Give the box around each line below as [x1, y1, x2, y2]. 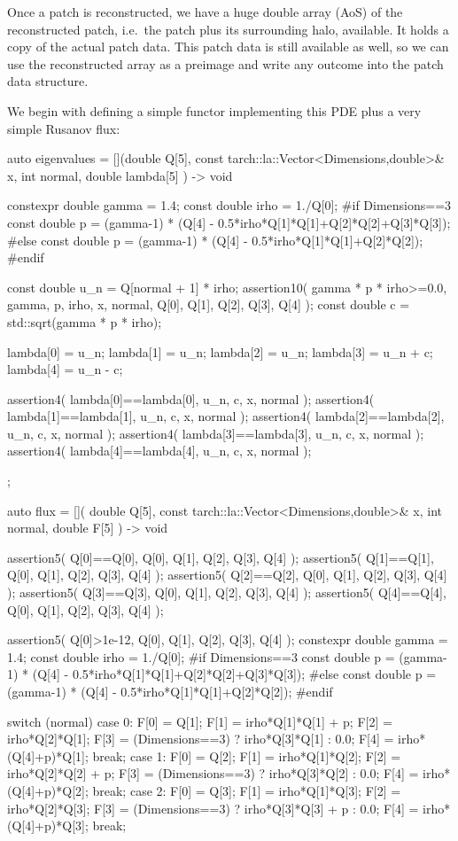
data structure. [7, 72, 89, 90]
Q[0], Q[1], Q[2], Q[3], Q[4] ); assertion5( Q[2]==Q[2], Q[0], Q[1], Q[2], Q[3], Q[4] [7, 565, 447, 584]
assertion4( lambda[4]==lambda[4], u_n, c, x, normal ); [7, 441, 312, 460]
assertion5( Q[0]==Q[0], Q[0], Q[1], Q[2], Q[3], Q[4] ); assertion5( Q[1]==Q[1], [7, 548, 434, 566]
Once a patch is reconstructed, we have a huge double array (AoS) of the [7, 3, 403, 20]
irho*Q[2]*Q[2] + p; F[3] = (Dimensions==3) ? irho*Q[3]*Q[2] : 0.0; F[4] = [7, 764, 419, 783]
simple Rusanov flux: [7, 119, 120, 137]
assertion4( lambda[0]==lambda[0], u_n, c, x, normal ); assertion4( [7, 389, 375, 408]
